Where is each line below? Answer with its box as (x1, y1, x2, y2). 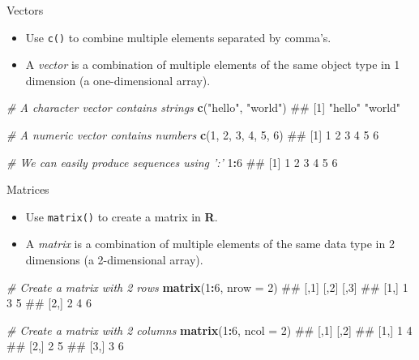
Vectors (6, 2, 44, 18)
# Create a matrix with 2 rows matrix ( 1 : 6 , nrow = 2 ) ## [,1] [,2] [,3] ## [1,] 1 (6, 278, 408, 295)
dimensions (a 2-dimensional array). (25, 251, 203, 268)
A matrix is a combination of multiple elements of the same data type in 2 (25, 235, 395, 252)
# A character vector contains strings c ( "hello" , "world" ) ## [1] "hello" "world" (6, 99, 401, 116)
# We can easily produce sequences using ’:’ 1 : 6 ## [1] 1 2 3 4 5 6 (6, 153, 338, 170)
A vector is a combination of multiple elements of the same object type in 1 (25, 56, 400, 73)
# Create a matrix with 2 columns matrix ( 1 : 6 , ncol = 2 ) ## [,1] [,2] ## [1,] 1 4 (6, 321, 413, 338)
